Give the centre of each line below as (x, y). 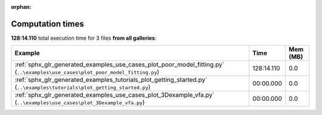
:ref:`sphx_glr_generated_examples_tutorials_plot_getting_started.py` (111, 80)
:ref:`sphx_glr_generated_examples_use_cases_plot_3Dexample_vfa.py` (114, 95)
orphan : (21, 7)
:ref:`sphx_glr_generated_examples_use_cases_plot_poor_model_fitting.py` (120, 65)
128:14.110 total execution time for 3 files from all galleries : (84, 38)
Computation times (47, 24)
